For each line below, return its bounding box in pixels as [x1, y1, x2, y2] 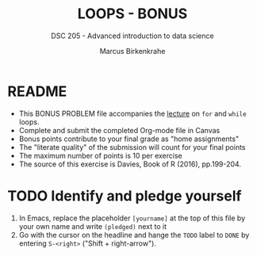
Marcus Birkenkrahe [99, 46, 166, 55]
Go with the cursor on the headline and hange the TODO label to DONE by [18, 230, 250, 239]
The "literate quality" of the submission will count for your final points [18, 142, 246, 151]
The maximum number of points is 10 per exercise [18, 151, 183, 160]
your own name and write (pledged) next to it [18, 221, 167, 231]
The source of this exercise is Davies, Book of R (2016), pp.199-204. [18, 159, 241, 169]
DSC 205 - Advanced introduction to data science [50, 31, 215, 40]
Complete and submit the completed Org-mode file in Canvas [18, 125, 221, 135]
